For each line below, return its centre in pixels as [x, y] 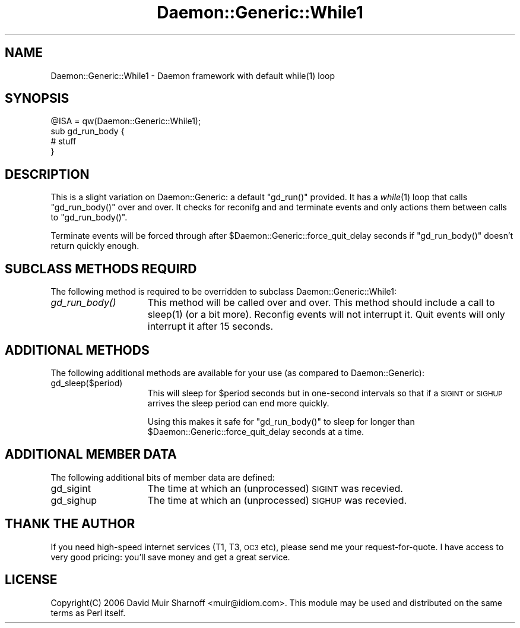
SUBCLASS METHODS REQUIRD [101, 269]
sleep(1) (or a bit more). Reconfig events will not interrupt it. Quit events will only [326, 315]
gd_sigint [71, 488]
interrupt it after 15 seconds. [210, 326]
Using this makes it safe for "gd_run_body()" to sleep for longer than [281, 421]
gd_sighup [74, 500]
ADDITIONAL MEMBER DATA [91, 455]
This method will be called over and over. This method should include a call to [321, 303]
